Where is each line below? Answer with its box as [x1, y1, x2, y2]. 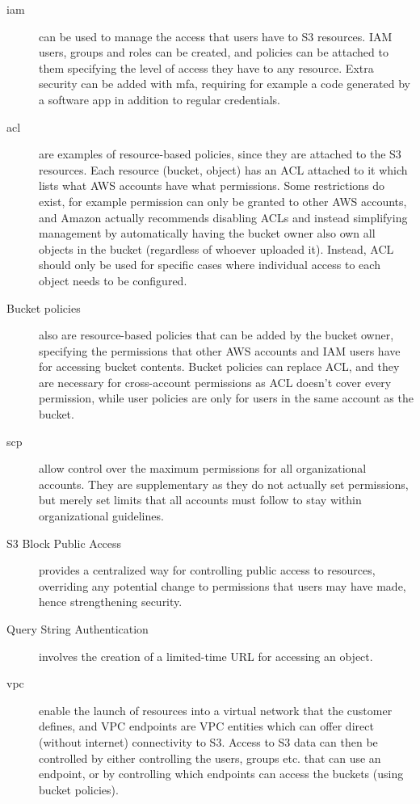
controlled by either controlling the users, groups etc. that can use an [39, 749, 381, 766]
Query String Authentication [6, 621, 149, 637]
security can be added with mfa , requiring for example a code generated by [39, 75, 410, 92]
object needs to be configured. [39, 272, 187, 288]
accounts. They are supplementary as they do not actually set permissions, [39, 475, 409, 492]
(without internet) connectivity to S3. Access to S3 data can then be [39, 733, 378, 750]
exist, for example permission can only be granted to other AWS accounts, [39, 192, 407, 209]
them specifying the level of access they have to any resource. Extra [39, 59, 374, 76]
